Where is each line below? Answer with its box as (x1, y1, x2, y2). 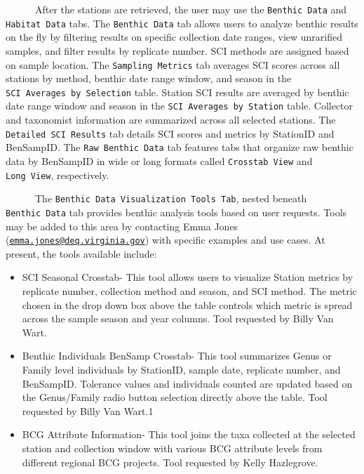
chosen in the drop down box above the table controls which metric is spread (22, 297, 353, 312)
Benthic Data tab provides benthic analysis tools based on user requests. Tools (6, 204, 347, 219)
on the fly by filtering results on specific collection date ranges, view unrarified (6, 29, 343, 44)
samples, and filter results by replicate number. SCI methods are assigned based (6, 43, 349, 58)
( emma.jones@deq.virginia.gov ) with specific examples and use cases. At (6, 232, 325, 247)
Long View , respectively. (6, 167, 109, 182)
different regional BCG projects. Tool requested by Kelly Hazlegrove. (22, 454, 318, 469)
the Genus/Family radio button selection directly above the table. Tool (22, 390, 328, 404)
